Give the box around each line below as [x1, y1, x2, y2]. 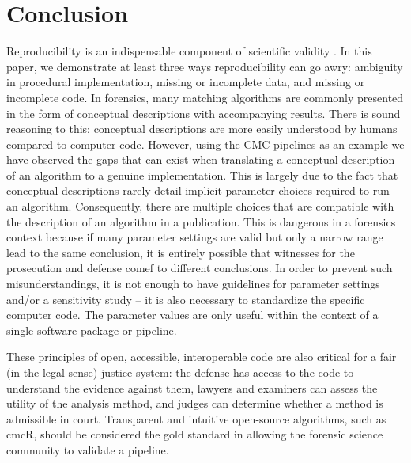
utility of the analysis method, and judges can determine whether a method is [6, 395, 383, 412]
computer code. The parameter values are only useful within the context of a [6, 306, 379, 323]
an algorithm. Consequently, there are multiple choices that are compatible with [6, 198, 394, 214]
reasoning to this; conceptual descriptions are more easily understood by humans [6, 120, 398, 137]
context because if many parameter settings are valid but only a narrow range [6, 229, 383, 245]
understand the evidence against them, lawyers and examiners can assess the [6, 379, 378, 396]
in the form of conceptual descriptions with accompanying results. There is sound [6, 104, 401, 121]
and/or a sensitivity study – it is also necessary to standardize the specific [6, 290, 365, 307]
